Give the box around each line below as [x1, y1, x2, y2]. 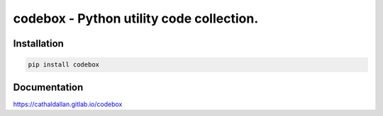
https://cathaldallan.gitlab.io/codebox [13, 100, 123, 108]
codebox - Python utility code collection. [13, 11, 259, 26]
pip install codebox [28, 61, 99, 69]
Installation [13, 37, 64, 50]
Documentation [13, 81, 84, 93]
